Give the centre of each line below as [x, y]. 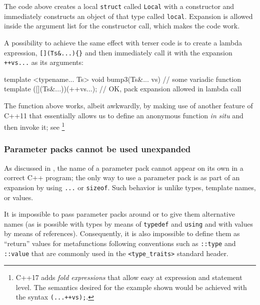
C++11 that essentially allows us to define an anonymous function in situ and [124, 115]
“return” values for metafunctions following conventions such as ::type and [120, 243]
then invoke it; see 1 [34, 126]
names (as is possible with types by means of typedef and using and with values [128, 223]
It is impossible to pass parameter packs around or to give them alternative [119, 214]
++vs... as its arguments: [44, 62]
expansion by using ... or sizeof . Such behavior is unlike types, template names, [130, 187]
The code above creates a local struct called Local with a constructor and [119, 6]
